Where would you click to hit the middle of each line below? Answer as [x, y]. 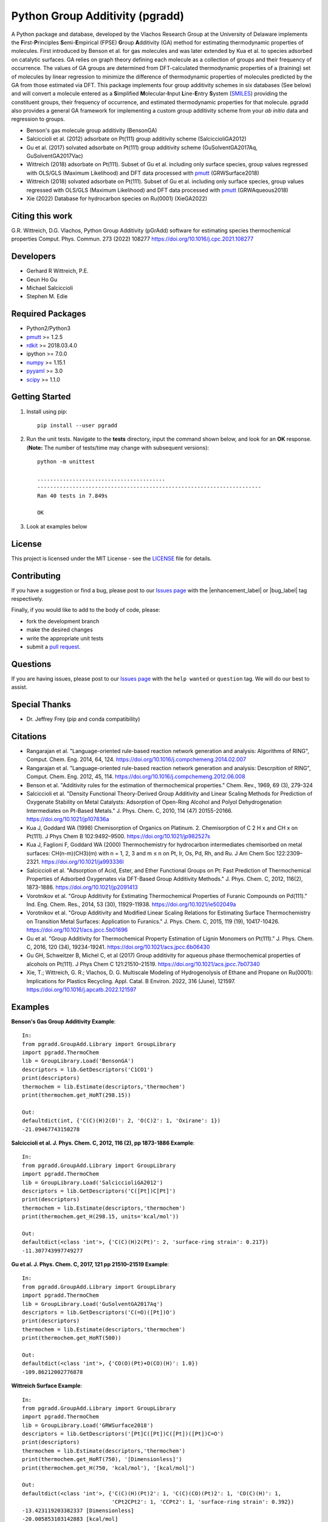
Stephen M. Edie [47, 296]
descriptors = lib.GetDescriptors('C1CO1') [88, 1069]
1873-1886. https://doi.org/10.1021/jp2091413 [82, 887]
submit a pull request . [54, 647]
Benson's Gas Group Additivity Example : [63, 1021]
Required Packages [49, 314]
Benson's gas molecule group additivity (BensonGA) [92, 130]
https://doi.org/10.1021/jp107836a [68, 819]
